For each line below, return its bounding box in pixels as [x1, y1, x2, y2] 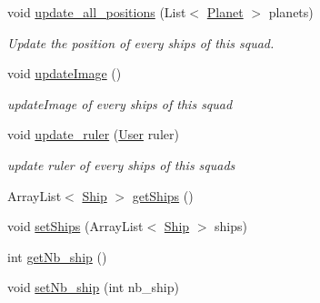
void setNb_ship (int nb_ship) [7, 278, 179, 297]
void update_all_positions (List [7, 3, 186, 21]
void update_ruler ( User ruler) [7, 125, 179, 144]
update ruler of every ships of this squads [7, 155, 235, 174]
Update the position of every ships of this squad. [7, 33, 275, 52]
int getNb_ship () [7, 247, 107, 266]
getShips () [132, 186, 194, 205]
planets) [268, 3, 314, 21]
